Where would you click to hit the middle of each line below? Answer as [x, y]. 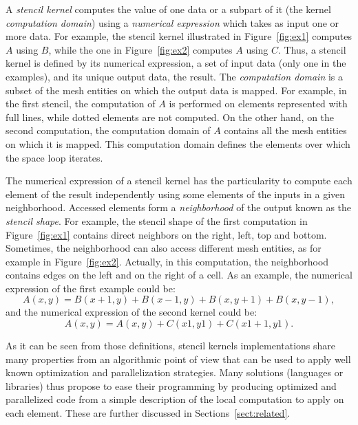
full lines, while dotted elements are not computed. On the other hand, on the [170, 117]
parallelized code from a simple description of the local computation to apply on [175, 399]
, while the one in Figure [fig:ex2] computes [140, 49]
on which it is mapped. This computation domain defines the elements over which [178, 143]
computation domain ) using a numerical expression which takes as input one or [172, 22]
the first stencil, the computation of [81, 103]
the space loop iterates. [54, 157]
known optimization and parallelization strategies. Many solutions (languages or [175, 372]
